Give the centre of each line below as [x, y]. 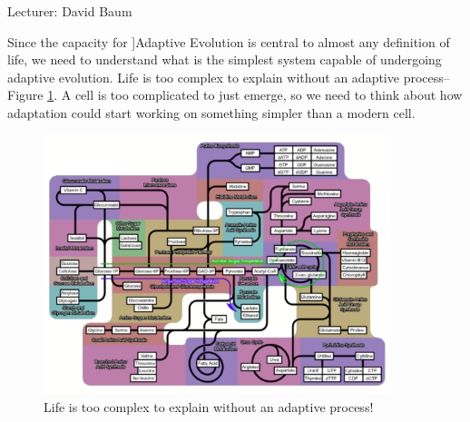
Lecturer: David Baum [70, 11]
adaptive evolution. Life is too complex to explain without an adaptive [203, 77]
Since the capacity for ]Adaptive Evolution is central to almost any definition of [229, 41]
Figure [25, 95]
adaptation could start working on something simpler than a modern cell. [211, 112]
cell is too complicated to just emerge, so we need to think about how [269, 95]
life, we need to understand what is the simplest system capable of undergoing [225, 59]
